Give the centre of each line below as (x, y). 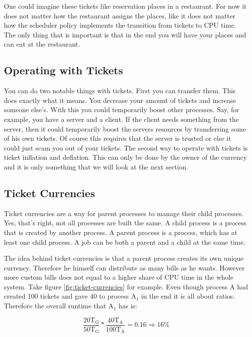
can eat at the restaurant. (42, 44)
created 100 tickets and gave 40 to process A (70, 296)
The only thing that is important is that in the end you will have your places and (125, 34)
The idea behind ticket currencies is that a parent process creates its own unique (124, 258)
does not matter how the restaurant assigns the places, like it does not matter (120, 15)
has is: (128, 306)
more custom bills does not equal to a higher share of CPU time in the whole (119, 277)
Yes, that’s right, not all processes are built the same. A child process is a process (125, 223)
